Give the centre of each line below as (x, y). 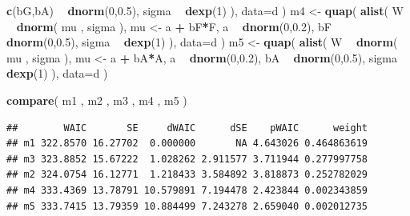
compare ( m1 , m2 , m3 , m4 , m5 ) (97, 100)
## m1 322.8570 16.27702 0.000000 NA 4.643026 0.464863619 (187, 144)
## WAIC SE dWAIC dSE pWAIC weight (187, 128)
